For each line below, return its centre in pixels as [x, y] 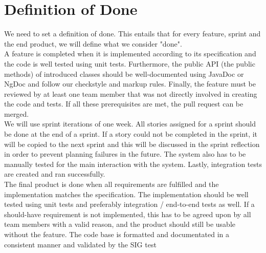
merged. [17, 113]
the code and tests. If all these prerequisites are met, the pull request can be [124, 104]
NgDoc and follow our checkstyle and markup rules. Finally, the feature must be [130, 84]
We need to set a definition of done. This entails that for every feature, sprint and [132, 34]
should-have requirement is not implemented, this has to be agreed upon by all [128, 214]
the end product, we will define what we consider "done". [93, 43]
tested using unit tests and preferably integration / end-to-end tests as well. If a [129, 204]
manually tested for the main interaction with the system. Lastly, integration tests [133, 164]
